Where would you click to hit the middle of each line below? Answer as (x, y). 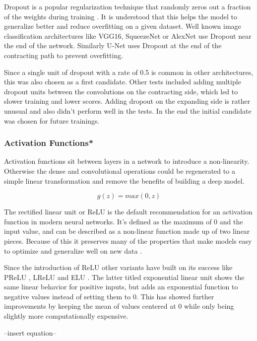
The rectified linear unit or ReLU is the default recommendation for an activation (128, 212)
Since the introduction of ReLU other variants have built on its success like (118, 267)
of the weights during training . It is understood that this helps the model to (121, 16)
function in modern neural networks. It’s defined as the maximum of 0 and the (124, 221)
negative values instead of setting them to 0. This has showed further (109, 296)
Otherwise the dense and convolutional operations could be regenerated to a (120, 170)
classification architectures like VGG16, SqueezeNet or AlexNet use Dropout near (128, 35)
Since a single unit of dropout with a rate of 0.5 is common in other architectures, (129, 72)
